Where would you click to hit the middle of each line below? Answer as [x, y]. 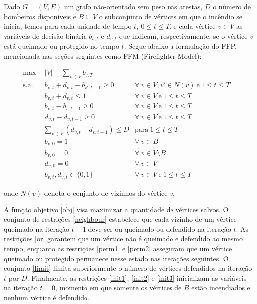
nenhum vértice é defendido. [47, 297]
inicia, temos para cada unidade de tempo [68, 26]
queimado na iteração [37, 229]
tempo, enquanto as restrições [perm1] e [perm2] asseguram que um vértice [118, 248]
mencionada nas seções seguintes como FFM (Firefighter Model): [103, 55]
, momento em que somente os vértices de [119, 287]
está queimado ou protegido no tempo [62, 46]
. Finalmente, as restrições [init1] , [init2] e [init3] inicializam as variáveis [137, 277]
